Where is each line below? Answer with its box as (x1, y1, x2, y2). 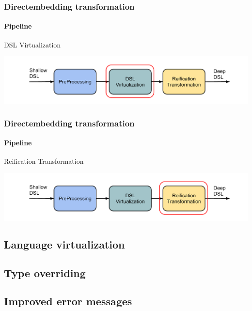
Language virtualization (4, 236, 125, 251)
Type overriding (4, 265, 86, 280)
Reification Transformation (4, 156, 84, 166)
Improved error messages (4, 294, 132, 309)
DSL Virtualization (4, 39, 61, 49)
